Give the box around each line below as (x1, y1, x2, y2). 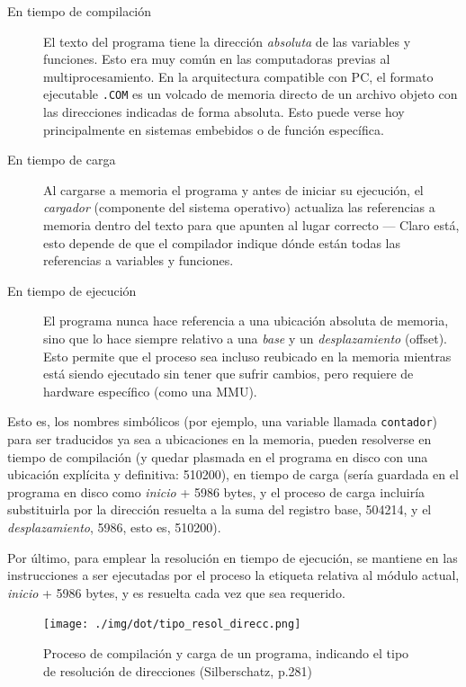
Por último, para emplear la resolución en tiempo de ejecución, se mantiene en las (7, 548, 458, 567)
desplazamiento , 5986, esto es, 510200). (7, 517, 221, 536)
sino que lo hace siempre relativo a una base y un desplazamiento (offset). (43, 328, 448, 347)
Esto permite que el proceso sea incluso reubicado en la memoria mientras (43, 346, 452, 365)
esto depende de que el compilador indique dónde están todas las (43, 233, 401, 252)
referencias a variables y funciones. (43, 251, 234, 270)
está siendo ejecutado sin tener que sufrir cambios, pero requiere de (43, 364, 414, 383)
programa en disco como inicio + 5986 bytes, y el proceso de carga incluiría (7, 482, 426, 501)
